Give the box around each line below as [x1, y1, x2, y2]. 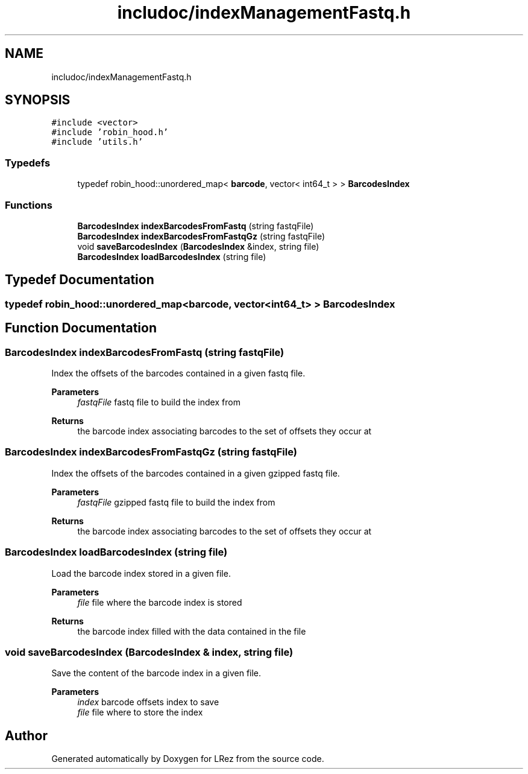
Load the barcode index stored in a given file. [51, 568, 231, 579]
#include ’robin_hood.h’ [51, 127, 169, 138]
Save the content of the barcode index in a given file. [51, 668, 262, 679]
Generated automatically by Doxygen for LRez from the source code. [51, 753, 324, 764]
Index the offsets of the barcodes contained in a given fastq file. [51, 368, 306, 378]
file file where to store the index [77, 707, 203, 718]
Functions [5, 198, 52, 211]
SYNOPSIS [5, 92, 71, 108]
